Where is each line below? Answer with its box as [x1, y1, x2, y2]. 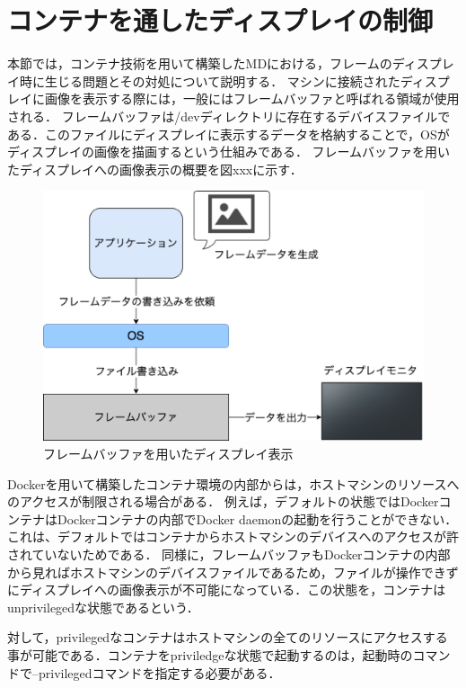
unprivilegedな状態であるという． [7, 597, 199, 616]
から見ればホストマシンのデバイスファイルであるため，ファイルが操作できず [7, 562, 459, 581]
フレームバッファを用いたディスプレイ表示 [43, 443, 294, 462]
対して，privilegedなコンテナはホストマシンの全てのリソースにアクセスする [7, 628, 448, 647]
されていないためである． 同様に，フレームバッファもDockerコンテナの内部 [7, 544, 451, 563]
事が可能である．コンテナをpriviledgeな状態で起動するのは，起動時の [7, 645, 413, 664]
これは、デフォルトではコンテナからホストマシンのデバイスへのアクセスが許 [7, 527, 459, 546]
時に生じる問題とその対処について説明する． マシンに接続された [19, 71, 400, 90]
